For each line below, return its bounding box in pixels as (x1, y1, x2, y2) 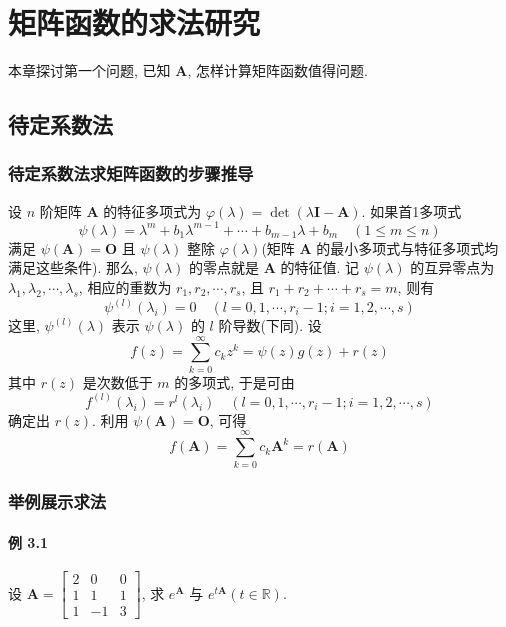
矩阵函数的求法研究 (8, 2, 261, 43)
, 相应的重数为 (78, 277, 172, 297)
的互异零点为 (410, 257, 495, 278)
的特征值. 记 (280, 257, 360, 278)
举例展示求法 (8, 489, 107, 514)
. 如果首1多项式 (361, 200, 462, 221)
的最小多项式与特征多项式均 (316, 237, 499, 258)
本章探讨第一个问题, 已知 (8, 60, 171, 81)
